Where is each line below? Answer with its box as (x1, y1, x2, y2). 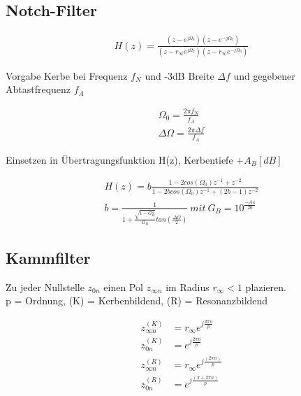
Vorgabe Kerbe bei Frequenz (6, 68, 128, 83)
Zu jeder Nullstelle (6, 279, 85, 294)
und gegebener (233, 68, 295, 83)
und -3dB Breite (145, 68, 214, 83)
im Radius (166, 279, 210, 294)
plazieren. (245, 279, 286, 294)
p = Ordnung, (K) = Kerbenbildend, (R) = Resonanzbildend (6, 293, 268, 308)
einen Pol (103, 279, 143, 294)
